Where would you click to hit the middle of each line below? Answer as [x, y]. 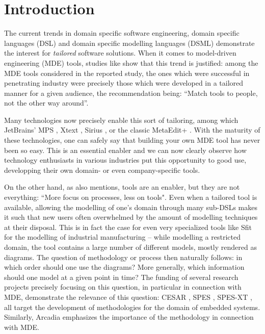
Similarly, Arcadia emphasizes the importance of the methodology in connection [129, 317]
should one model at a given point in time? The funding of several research [121, 277]
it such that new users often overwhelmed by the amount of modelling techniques [131, 217]
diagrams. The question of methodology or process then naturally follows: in [123, 257]
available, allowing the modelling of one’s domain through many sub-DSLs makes [131, 207]
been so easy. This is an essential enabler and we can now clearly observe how [125, 150]
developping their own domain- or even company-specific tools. [102, 170]
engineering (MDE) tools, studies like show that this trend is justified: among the [131, 62]
